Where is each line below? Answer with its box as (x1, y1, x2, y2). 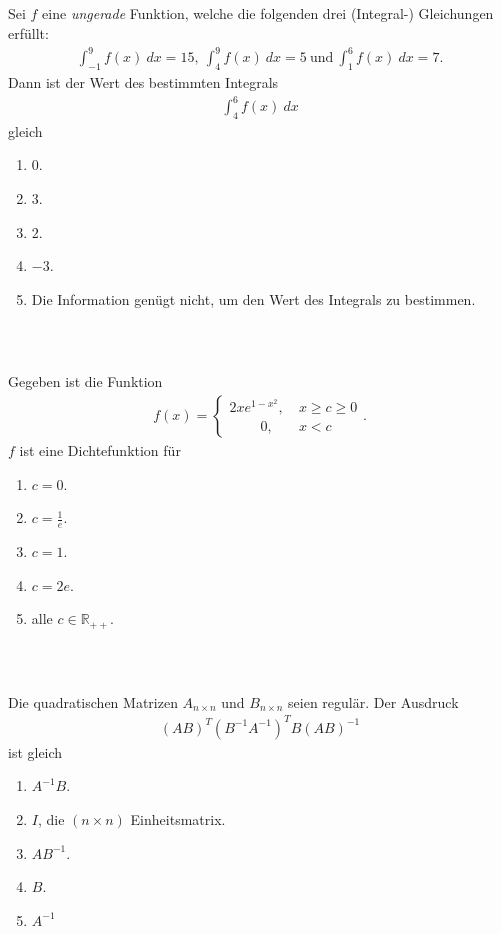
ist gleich (8, 741, 63, 762)
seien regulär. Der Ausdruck (288, 691, 459, 712)
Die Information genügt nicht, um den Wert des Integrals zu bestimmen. (31, 288, 476, 309)
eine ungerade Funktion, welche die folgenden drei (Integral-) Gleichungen (42, 3, 494, 24)
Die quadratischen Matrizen (8, 691, 178, 712)
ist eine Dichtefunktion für (19, 440, 181, 460)
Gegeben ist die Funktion (8, 371, 163, 392)
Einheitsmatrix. (130, 808, 226, 829)
